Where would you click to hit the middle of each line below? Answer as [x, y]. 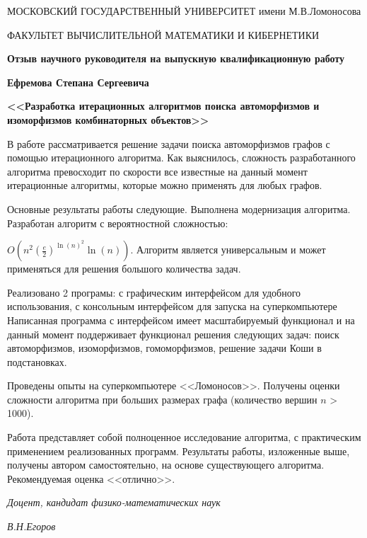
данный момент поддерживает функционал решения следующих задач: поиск [173, 334]
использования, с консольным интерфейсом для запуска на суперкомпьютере [172, 306]
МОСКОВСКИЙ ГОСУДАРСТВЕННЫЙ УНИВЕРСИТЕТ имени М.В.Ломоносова [184, 11]
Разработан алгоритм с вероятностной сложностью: [118, 223]
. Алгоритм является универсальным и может [228, 250]
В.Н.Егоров [31, 526]
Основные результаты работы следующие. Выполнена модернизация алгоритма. [179, 208]
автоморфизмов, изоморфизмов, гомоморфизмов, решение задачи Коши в [164, 348]
